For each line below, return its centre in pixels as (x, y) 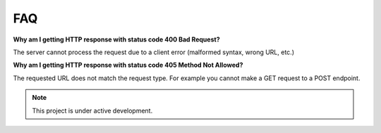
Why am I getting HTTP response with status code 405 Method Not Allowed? (128, 65)
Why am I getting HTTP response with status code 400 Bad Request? (116, 39)
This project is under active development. (92, 110)
